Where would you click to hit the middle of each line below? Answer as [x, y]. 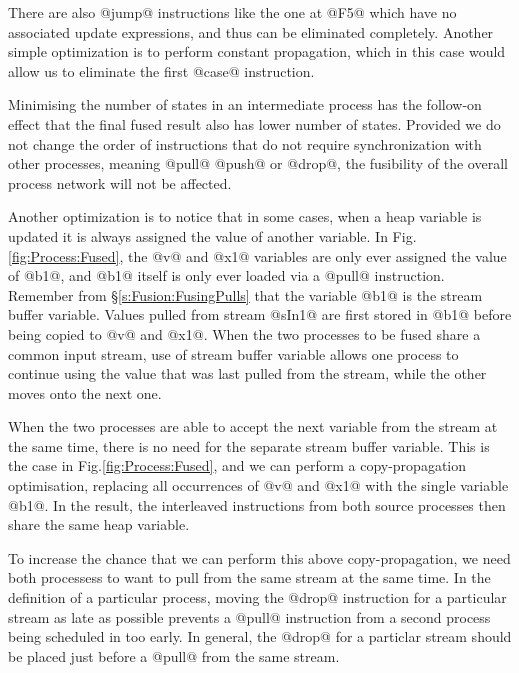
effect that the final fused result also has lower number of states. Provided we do [254, 123]
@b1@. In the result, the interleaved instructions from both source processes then [257, 504]
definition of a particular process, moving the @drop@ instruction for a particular [257, 597]
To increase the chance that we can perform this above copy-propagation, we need [259, 557]
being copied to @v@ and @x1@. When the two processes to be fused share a [244, 333]
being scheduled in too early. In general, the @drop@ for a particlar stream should [260, 636]
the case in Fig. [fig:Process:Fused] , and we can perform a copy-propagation [237, 465]
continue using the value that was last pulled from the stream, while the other [247, 373]
